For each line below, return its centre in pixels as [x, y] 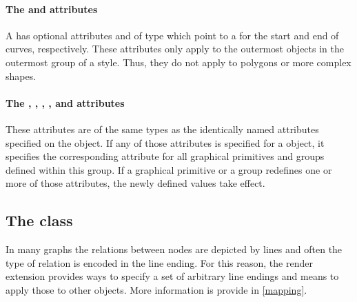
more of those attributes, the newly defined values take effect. [135, 183]
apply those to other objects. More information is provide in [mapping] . [156, 289]
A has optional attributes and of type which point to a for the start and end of [172, 35]
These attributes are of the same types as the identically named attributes [162, 129]
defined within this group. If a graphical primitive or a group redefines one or [169, 169]
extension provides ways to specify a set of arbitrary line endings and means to [172, 276]
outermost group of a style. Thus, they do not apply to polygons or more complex [178, 62]
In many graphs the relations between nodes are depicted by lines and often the [174, 249]
